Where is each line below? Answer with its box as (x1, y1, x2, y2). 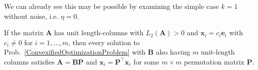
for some (133, 56, 160, 67)
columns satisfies (4, 56, 55, 67)
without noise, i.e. (4, 10, 58, 21)
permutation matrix (184, 56, 245, 67)
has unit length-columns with (54, 27, 144, 38)
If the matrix (4, 27, 43, 38)
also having (156, 47, 190, 57)
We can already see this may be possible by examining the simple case (4, 1, 219, 11)
